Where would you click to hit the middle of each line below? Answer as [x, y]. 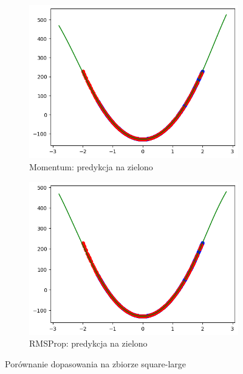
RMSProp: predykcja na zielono [88, 343]
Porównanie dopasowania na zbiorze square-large [96, 364]
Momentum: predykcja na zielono [91, 166]
